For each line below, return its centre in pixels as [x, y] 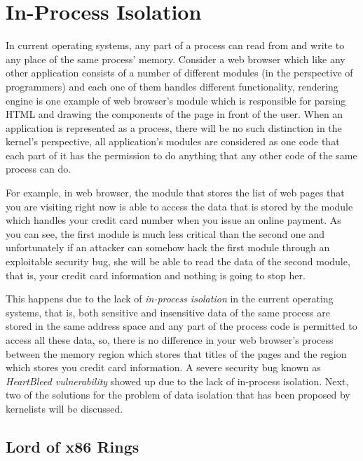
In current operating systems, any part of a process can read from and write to [175, 45]
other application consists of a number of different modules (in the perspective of [179, 73]
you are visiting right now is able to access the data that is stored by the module [179, 206]
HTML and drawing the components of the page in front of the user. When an [174, 114]
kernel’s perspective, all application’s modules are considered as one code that [173, 141]
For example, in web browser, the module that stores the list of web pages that [175, 193]
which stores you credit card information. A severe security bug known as [163, 367]
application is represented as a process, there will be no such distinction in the [174, 127]
